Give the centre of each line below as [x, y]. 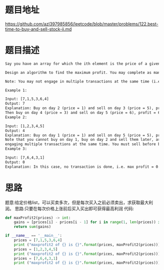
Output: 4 [15, 131]
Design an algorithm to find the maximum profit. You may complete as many [84, 72]
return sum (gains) [32, 227]
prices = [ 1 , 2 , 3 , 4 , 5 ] [36, 249]
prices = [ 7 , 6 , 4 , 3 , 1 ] [36, 258]
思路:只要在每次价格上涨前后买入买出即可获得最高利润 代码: [74, 208]
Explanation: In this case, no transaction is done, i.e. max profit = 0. [83, 167]
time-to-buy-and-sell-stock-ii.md [38, 29]
